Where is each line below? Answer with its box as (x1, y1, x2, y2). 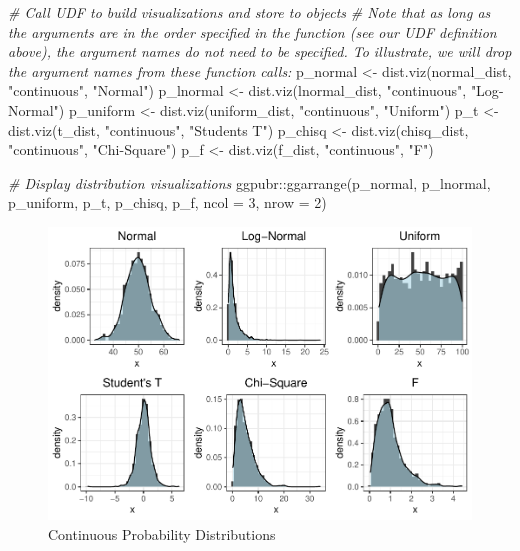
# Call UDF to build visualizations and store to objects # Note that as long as (8, 2, 491, 22)
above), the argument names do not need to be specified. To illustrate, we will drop (8, 41, 512, 62)
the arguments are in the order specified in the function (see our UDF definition (8, 21, 497, 42)
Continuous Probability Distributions (48, 524, 276, 545)
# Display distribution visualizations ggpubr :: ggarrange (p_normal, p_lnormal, (8, 172, 491, 193)
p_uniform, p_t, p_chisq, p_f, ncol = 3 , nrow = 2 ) (8, 192, 327, 213)
